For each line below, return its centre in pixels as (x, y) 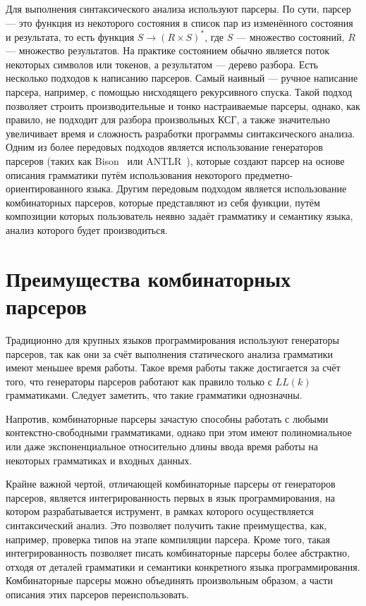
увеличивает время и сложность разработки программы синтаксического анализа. (181, 133)
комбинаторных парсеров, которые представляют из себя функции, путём (163, 202)
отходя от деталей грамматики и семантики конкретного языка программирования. (183, 566)
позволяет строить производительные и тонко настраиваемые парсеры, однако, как (183, 105)
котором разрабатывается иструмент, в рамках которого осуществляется (160, 511)
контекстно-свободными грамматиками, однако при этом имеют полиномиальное (179, 432)
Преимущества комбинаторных (148, 278)
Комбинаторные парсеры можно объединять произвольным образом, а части (169, 580)
